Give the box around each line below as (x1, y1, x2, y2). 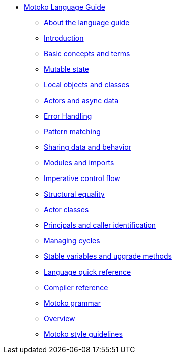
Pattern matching (44, 127, 101, 136)
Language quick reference (44, 267, 131, 276)
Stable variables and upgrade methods (44, 252, 172, 260)
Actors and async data (44, 96, 119, 105)
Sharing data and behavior (44, 143, 131, 151)
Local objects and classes (44, 80, 130, 89)
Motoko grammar (44, 299, 101, 307)
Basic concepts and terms (44, 49, 130, 58)
